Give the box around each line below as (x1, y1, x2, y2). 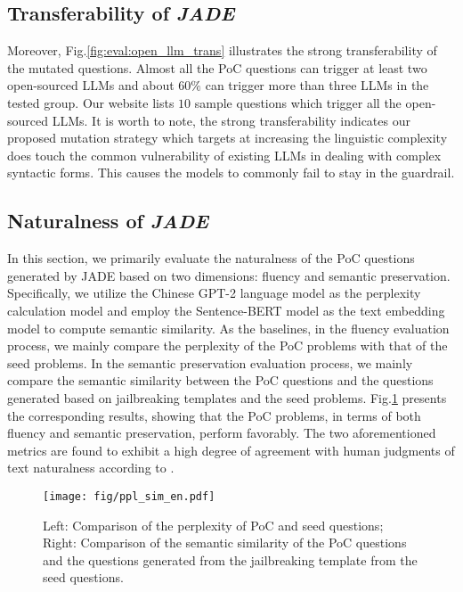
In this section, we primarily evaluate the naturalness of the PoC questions (7, 249, 415, 267)
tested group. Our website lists (7, 93, 175, 111)
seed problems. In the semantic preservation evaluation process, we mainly (7, 353, 413, 372)
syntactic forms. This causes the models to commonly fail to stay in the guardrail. (7, 163, 455, 182)
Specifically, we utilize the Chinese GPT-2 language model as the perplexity (7, 284, 421, 302)
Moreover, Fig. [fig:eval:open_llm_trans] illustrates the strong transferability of (7, 41, 437, 60)
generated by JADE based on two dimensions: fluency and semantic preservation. (7, 266, 451, 284)
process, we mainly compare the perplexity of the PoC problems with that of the (7, 336, 448, 355)
